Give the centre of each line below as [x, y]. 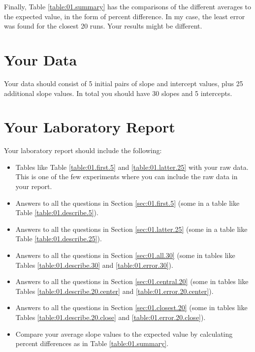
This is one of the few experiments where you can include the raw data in [127, 176]
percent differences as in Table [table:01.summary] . [92, 343]
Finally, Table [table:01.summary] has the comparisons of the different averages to [128, 6]
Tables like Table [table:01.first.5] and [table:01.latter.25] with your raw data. [132, 167]
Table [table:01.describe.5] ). [57, 212]
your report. [34, 186]
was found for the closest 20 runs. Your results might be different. [103, 26]
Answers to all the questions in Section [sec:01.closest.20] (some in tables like [131, 307]
